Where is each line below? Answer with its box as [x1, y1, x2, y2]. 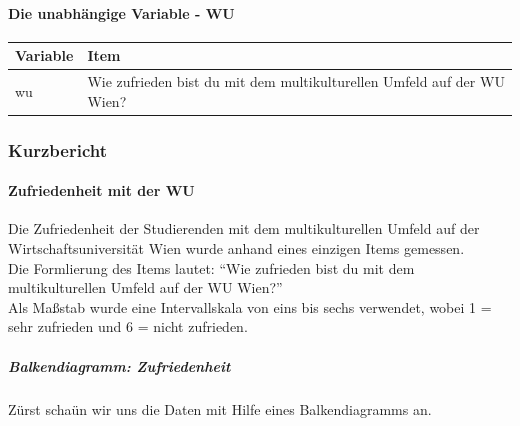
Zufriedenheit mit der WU [8, 180, 195, 201]
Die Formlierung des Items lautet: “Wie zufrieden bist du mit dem [8, 257, 415, 278]
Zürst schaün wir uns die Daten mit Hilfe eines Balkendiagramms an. [8, 398, 432, 419]
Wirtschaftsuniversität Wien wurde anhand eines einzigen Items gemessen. [8, 238, 465, 259]
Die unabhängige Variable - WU [8, 2, 235, 23]
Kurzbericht [8, 137, 107, 162]
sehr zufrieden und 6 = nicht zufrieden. [8, 316, 248, 337]
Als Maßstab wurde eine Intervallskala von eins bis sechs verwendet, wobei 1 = [8, 296, 492, 317]
